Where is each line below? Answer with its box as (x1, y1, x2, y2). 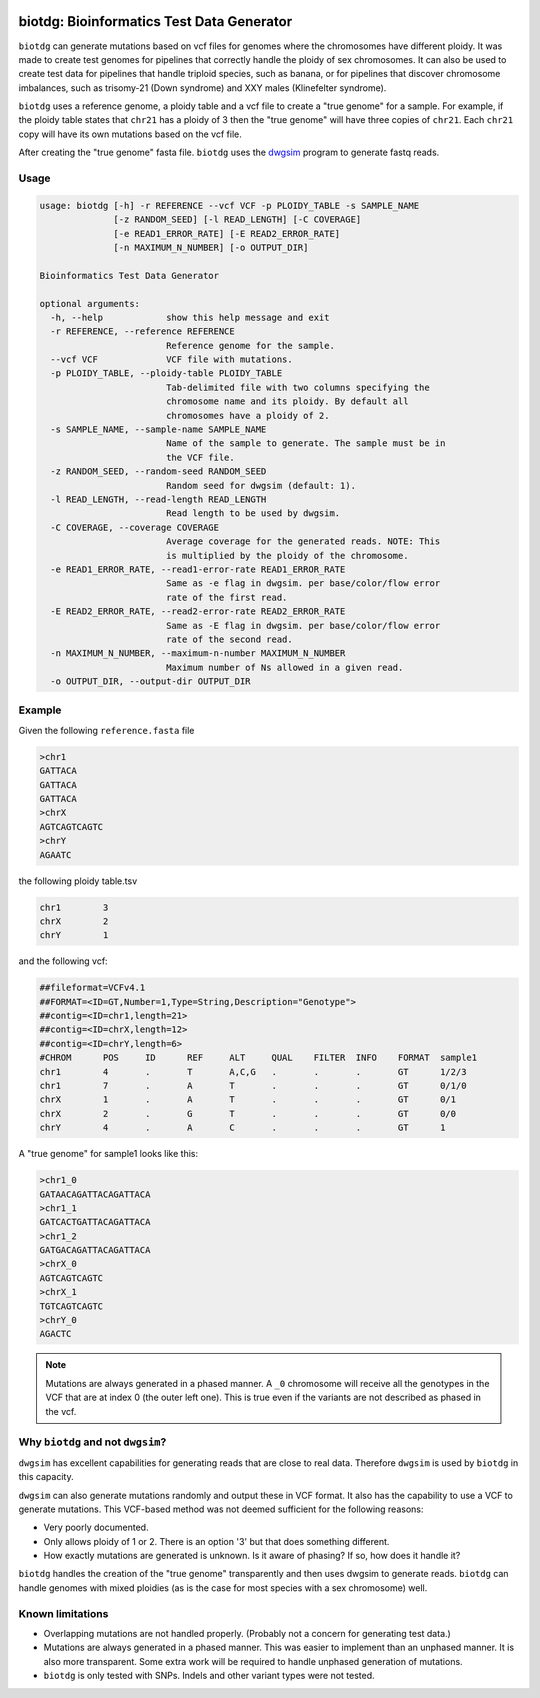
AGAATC (39, 849, 72, 860)
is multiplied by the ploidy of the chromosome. (165, 550, 409, 561)
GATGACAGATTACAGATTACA (39, 1245, 151, 1256)
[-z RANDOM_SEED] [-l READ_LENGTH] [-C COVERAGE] (113, 214, 362, 225)
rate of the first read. (165, 591, 288, 603)
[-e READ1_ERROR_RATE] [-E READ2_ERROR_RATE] (113, 228, 341, 239)
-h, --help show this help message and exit (50, 311, 330, 323)
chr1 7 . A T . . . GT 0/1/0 (39, 1080, 467, 1091)
